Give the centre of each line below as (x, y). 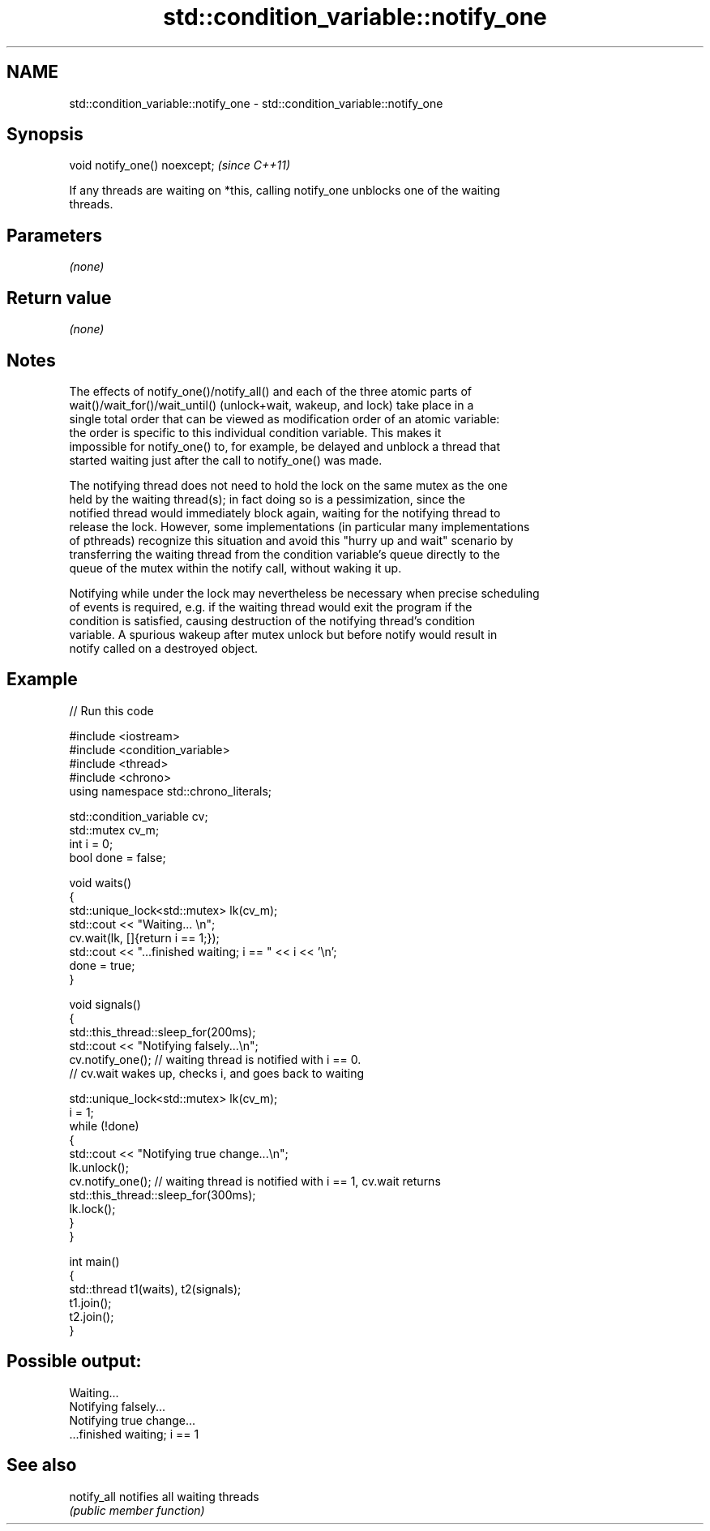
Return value (59, 298)
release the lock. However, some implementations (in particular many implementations (299, 526)
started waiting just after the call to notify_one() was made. (226, 460)
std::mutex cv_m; (114, 830)
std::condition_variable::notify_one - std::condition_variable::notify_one (256, 103)
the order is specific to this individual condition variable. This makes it (255, 432)
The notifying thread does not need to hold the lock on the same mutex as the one (289, 485)
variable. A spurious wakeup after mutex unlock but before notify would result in (283, 634)
